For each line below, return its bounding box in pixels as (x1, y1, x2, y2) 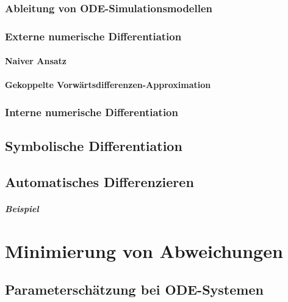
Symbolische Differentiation (5, 136, 182, 155)
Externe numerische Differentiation (5, 28, 182, 43)
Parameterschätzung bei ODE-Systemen (5, 280, 264, 299)
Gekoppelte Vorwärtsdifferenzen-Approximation (5, 78, 211, 91)
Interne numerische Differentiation (5, 104, 178, 119)
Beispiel (5, 202, 39, 215)
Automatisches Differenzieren (5, 172, 194, 191)
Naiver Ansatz (5, 54, 67, 67)
